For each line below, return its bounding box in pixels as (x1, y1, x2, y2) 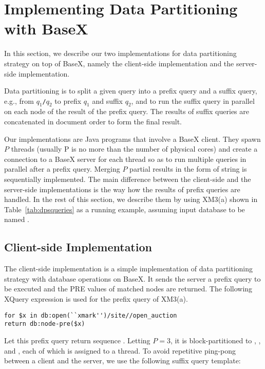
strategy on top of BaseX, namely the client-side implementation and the (4, 58, 234, 68)
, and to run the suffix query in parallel (131, 95, 255, 106)
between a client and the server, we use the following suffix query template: (4, 355, 241, 366)
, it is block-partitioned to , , (170, 335, 261, 345)
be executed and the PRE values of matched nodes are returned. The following (4, 283, 253, 294)
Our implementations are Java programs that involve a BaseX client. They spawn (4, 133, 261, 144)
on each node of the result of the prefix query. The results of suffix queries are (4, 106, 249, 117)
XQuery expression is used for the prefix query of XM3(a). (4, 293, 188, 304)
